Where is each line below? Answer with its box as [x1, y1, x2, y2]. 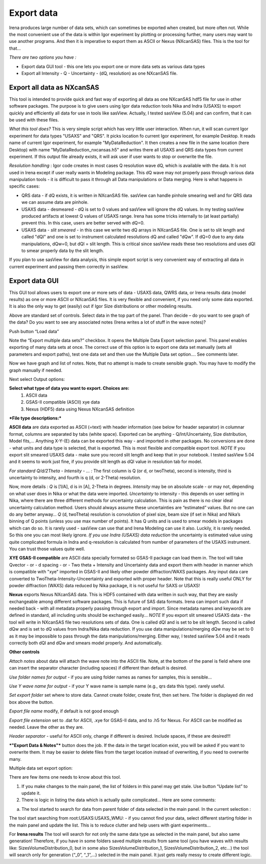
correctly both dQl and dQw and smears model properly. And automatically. [9, 640, 163, 646]
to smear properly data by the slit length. [21, 248, 104, 254]
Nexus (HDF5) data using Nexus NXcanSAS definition [26, 406, 135, 412]
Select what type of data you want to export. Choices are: [9, 385, 130, 391]
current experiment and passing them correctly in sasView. [9, 263, 129, 269]
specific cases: [9, 183, 40, 189]
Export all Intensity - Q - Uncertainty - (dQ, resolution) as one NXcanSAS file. [21, 70, 178, 76]
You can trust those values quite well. [9, 546, 85, 552]
